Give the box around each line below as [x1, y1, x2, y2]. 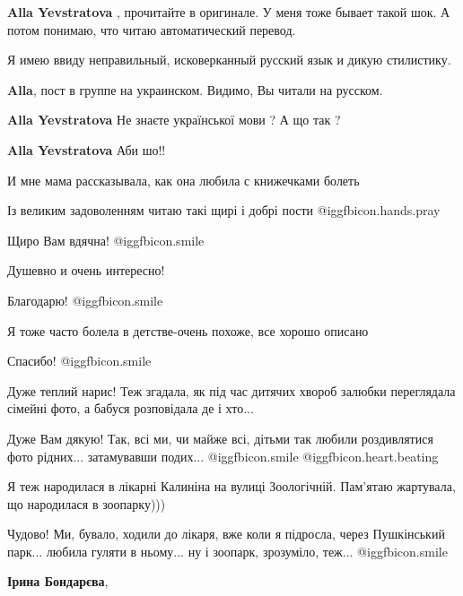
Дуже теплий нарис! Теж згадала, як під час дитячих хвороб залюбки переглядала [7, 381, 456, 400]
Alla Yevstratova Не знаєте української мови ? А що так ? [7, 110, 341, 129]
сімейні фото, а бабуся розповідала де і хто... [7, 399, 254, 418]
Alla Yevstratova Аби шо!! [7, 140, 166, 159]
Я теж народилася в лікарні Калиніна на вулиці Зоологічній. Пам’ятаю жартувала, [7, 477, 456, 496]
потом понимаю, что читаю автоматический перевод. [7, 20, 296, 39]
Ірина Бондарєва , [7, 572, 109, 591]
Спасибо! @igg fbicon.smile [7, 351, 152, 370]
